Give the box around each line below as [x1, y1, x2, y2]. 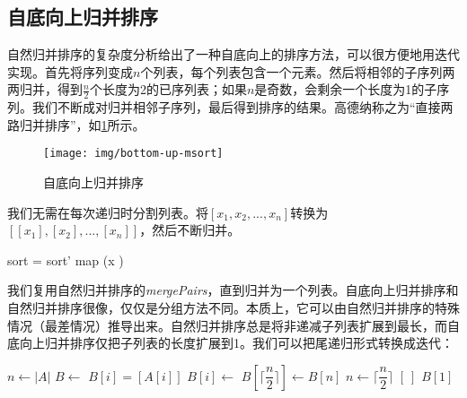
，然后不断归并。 [139, 221, 241, 239]
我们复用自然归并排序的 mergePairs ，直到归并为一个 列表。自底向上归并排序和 [7, 281, 459, 299]
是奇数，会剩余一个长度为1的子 [254, 80, 437, 99]
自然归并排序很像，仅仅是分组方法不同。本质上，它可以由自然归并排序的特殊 [7, 298, 460, 317]
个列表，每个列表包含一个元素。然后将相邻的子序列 [140, 62, 443, 81]
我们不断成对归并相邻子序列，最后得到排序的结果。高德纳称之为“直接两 [31, 98, 454, 117]
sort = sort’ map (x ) [7, 250, 124, 269]
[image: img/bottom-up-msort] [43, 147, 224, 160]
